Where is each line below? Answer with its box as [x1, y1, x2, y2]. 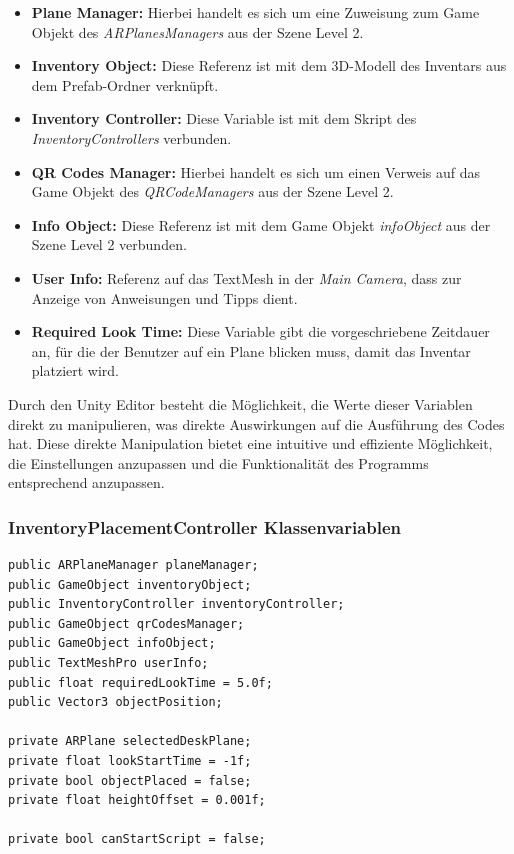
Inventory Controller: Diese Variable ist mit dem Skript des [31, 108, 417, 129]
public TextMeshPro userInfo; [8, 656, 209, 671]
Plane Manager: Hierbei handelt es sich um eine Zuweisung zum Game [31, 2, 480, 22]
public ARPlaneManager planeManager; [8, 558, 259, 573]
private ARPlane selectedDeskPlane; [8, 734, 252, 749]
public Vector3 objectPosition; [8, 695, 223, 710]
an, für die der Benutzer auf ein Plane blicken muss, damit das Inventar [31, 340, 471, 361]
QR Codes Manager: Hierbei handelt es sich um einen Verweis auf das [31, 161, 481, 182]
